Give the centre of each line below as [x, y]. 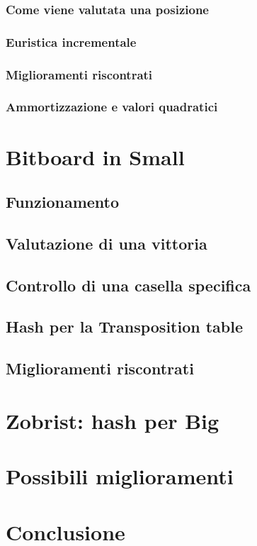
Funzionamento [63, 202]
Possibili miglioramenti [120, 476]
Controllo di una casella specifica [128, 285]
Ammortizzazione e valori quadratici [112, 107]
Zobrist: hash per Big [113, 420]
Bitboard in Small [95, 156]
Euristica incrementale [71, 41]
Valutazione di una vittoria [107, 243]
